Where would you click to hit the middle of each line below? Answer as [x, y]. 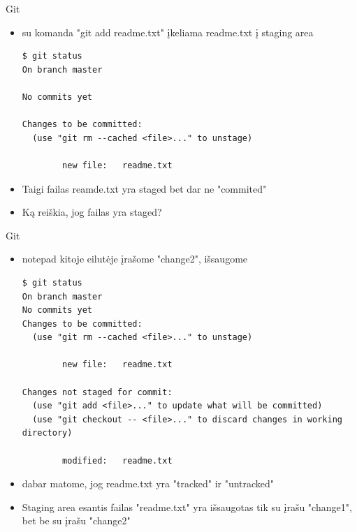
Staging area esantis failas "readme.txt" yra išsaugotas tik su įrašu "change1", [187, 507]
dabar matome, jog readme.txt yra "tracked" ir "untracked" [148, 483]
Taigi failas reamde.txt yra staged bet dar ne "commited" [144, 188]
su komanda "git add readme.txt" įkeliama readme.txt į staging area [168, 32]
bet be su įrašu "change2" [76, 520]
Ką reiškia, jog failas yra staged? [92, 212]
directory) [47, 433]
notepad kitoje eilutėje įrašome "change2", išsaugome [135, 259]
